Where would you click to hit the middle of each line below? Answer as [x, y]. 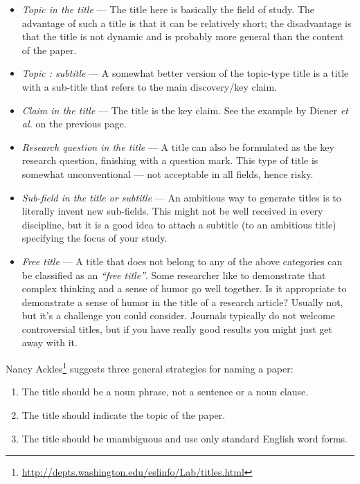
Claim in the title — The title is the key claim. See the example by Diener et [185, 110]
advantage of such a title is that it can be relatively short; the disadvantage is [187, 23]
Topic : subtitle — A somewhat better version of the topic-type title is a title [185, 73]
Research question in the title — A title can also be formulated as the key [178, 146]
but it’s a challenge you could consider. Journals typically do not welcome [178, 315]
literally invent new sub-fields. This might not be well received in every [172, 211]
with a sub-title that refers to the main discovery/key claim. [150, 86]
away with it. [49, 342]
